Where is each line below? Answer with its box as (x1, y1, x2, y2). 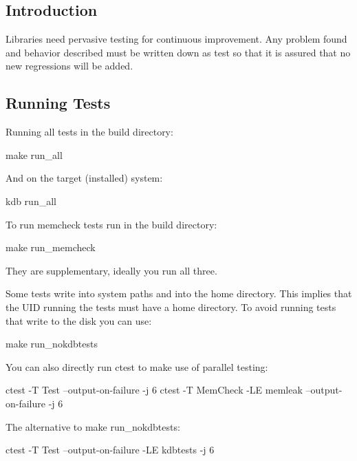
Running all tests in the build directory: (6, 125, 173, 139)
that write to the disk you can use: (6, 313, 152, 328)
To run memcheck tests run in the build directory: (6, 217, 217, 231)
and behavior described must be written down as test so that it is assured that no (6, 45, 351, 59)
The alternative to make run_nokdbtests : (6, 419, 180, 433)
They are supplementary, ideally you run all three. (6, 263, 217, 277)
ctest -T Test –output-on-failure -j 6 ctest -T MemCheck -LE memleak (6, 383, 303, 397)
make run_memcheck (6, 240, 96, 255)
